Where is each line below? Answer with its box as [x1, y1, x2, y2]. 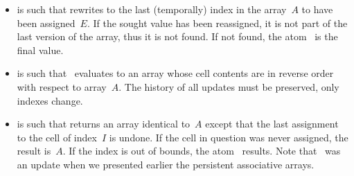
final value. [17, 42, 64, 57]
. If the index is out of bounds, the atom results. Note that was [62, 143, 341, 158]
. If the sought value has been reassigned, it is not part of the [87, 15, 348, 30]
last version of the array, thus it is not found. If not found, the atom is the [17, 29, 338, 44]
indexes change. [17, 93, 83, 107]
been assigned [17, 15, 76, 30]
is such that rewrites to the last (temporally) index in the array [17, 2, 287, 16]
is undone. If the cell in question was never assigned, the [109, 130, 348, 144]
